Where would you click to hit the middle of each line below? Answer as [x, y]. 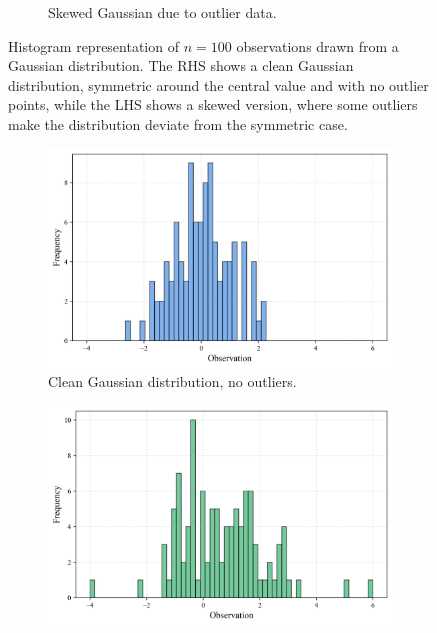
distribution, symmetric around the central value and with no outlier [218, 84]
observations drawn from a [317, 45]
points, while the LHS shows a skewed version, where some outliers [213, 104]
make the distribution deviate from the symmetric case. [178, 123]
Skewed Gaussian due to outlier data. [162, 12]
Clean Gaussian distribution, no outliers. [172, 381]
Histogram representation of [93, 45]
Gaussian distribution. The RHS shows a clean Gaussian [181, 65]
